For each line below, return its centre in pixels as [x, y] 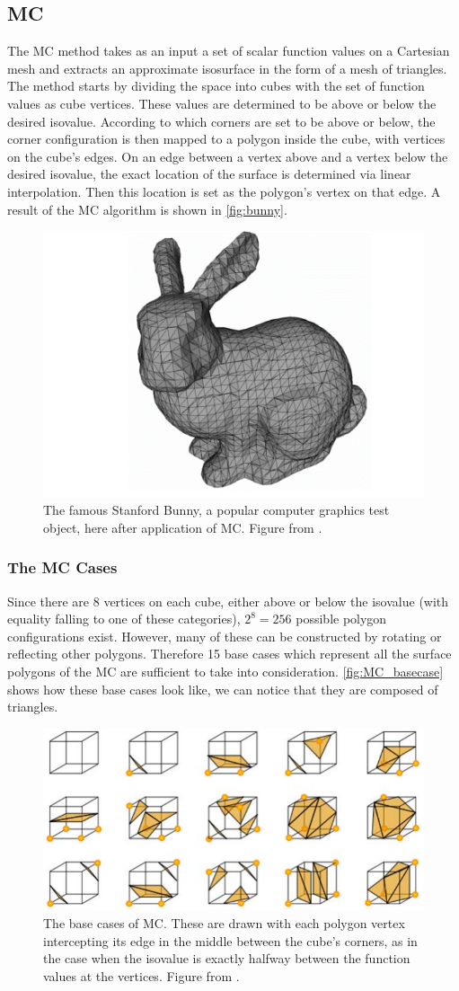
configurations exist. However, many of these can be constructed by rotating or [225, 636]
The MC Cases [62, 567]
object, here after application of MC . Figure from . [183, 527]
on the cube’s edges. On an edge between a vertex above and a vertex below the [228, 156]
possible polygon [341, 619]
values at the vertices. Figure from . [141, 975]
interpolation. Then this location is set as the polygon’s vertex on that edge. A [224, 191]
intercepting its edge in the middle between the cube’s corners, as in [230, 940]
